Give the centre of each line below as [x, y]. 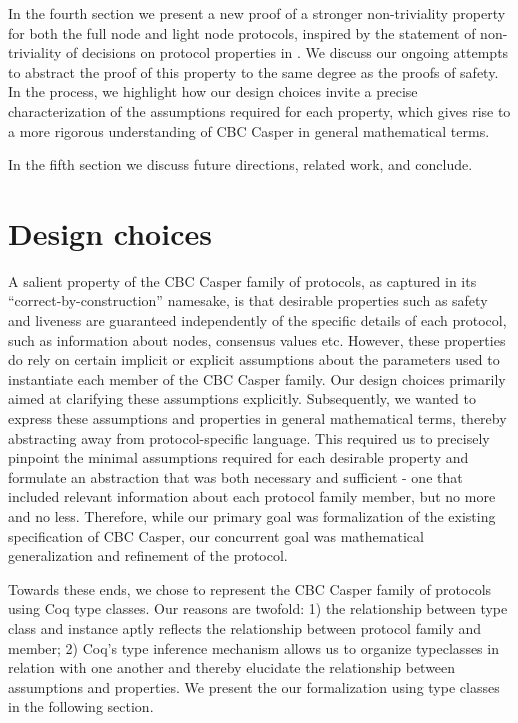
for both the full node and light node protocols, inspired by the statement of [242, 32]
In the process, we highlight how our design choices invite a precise [213, 91]
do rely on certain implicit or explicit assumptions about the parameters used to [254, 359]
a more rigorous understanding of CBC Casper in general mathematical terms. [249, 130]
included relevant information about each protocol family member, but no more [252, 496]
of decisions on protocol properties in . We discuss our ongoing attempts [287, 52]
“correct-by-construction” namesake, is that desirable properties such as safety [248, 300]
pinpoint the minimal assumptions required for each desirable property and [238, 457]
